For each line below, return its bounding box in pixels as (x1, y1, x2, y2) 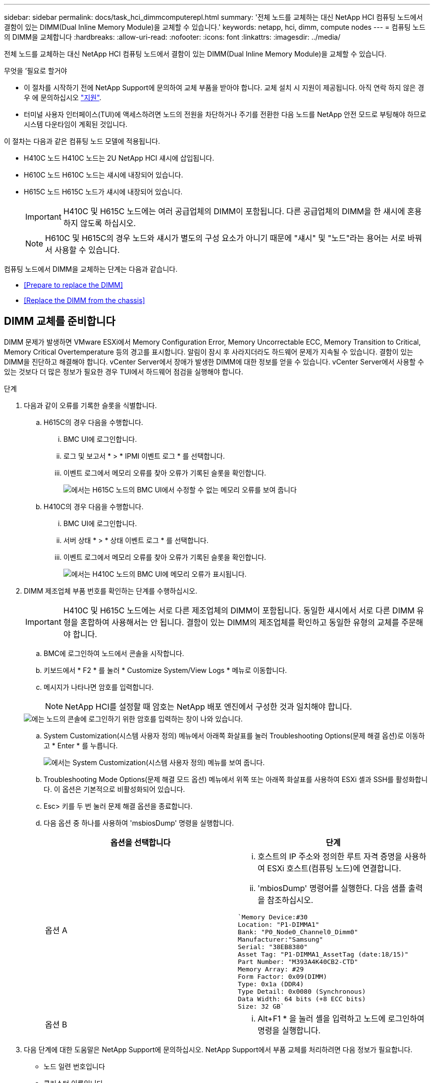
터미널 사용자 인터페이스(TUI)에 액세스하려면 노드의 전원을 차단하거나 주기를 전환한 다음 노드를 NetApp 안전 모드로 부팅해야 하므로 (24, 110, 427, 119)
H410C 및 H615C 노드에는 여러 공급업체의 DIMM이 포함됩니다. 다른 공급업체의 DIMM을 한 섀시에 (63, 206, 405, 216)
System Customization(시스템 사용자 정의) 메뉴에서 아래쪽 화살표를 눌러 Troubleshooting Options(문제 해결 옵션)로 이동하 (44, 731, 425, 740)
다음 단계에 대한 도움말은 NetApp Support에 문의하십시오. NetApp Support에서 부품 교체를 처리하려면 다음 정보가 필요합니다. (24, 1045, 413, 1054)
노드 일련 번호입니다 (44, 1062, 105, 1071)
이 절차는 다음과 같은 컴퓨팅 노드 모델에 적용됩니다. (4, 137, 160, 145)
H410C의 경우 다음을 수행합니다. (44, 502, 144, 511)
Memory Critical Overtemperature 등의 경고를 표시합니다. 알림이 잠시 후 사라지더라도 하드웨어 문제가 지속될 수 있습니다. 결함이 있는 (4, 347, 413, 356)
